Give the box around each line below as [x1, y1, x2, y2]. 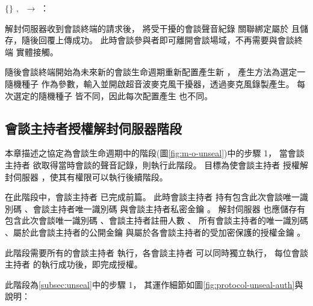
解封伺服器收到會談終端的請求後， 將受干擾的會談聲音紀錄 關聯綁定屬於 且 [5, 22, 300, 34]
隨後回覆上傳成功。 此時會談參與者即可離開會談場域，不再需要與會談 [21, 34, 294, 46]
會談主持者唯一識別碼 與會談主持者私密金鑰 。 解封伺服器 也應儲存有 [33, 202, 306, 215]
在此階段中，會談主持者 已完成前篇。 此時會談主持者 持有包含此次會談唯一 [5, 191, 300, 203]
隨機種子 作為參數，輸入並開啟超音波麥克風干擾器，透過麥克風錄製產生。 [5, 77, 294, 90]
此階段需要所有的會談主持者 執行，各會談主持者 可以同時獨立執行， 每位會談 [5, 246, 308, 259]
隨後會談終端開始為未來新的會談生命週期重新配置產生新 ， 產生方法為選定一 [5, 66, 306, 78]
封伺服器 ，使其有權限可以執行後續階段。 [5, 170, 168, 183]
